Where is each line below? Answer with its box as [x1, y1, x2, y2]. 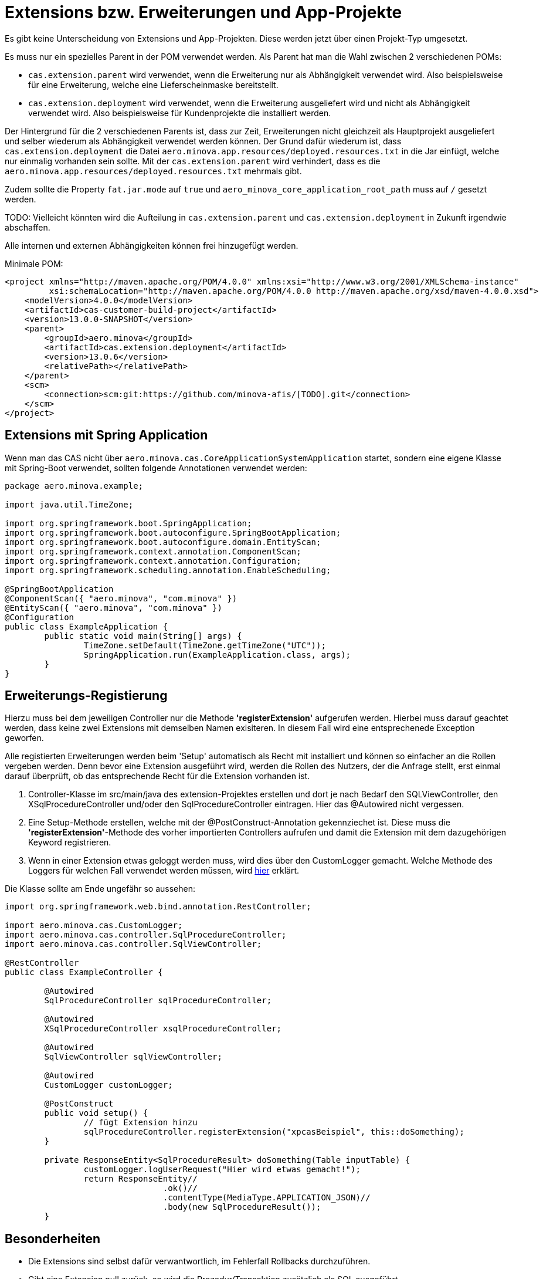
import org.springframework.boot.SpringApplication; [5, 518, 252, 528]
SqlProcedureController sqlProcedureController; [44, 996, 272, 1006]
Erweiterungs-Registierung [5, 688, 168, 703]
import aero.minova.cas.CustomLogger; [5, 921, 183, 931]
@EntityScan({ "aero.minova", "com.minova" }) [5, 603, 222, 613]
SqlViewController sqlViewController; [44, 1052, 222, 1062]
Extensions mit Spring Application [5, 428, 208, 443]
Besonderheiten [5, 1231, 101, 1246]
